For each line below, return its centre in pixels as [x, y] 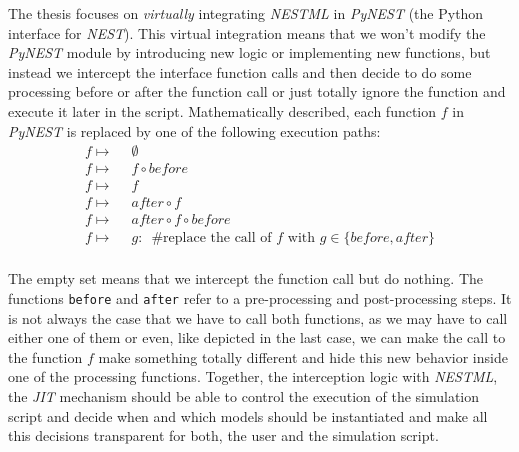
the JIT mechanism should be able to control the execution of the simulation [244, 396]
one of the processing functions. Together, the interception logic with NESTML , [253, 376]
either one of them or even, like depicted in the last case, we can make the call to [257, 337]
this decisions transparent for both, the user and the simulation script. [223, 435]
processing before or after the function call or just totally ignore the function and [257, 91]
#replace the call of [211, 238]
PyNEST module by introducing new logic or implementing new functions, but [249, 52]
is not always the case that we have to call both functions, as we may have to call [258, 317]
